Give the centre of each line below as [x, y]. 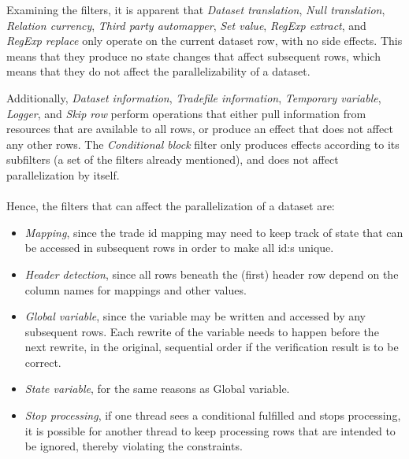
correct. [43, 362]
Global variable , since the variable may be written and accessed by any [195, 316]
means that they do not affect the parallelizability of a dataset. [158, 71]
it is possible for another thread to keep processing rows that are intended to [210, 430]
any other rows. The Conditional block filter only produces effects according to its [203, 144]
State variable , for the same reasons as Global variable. [157, 389]
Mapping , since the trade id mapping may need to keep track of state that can [214, 232]
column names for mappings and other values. [136, 289]
